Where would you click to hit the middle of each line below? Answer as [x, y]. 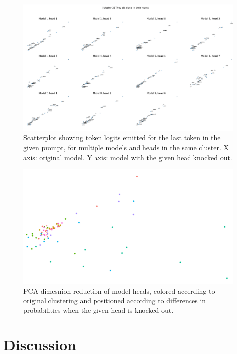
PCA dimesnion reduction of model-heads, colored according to [119, 290]
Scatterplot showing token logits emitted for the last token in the [122, 138]
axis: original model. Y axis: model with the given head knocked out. [128, 157]
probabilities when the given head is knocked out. [98, 310]
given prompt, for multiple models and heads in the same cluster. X [126, 147]
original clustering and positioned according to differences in [115, 300]
